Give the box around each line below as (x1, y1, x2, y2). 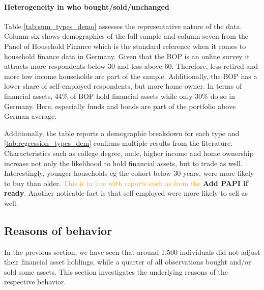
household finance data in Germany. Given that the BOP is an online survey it (4, 50, 250, 61)
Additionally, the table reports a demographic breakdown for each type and (4, 127, 240, 138)
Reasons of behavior (4, 222, 112, 238)
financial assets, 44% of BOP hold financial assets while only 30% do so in (4, 90, 235, 101)
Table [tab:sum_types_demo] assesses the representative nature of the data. (4, 20, 242, 31)
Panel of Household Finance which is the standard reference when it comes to (4, 40, 246, 51)
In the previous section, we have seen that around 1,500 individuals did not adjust (4, 246, 260, 257)
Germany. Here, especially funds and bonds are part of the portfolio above (4, 100, 236, 111)
